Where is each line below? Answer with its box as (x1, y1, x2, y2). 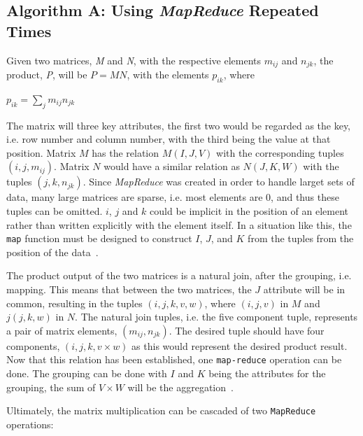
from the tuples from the (248, 231, 354, 246)
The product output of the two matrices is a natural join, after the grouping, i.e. (6, 268, 352, 283)
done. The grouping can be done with (6, 366, 167, 381)
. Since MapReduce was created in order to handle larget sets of (83, 174, 355, 189)
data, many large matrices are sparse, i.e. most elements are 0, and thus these (6, 190, 339, 204)
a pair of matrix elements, (6, 323, 118, 337)
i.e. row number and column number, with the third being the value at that (6, 132, 331, 146)
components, (6, 338, 60, 353)
